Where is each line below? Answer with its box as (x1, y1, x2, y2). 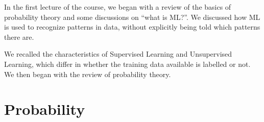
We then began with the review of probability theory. (4, 68, 171, 79)
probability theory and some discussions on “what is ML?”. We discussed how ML (4, 11, 260, 22)
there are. (4, 31, 34, 42)
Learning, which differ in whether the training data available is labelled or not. (4, 58, 251, 69)
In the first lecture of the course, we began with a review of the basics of (4, 2, 231, 12)
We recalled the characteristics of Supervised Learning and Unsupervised (4, 48, 232, 59)
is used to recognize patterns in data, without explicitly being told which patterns (4, 21, 260, 32)
